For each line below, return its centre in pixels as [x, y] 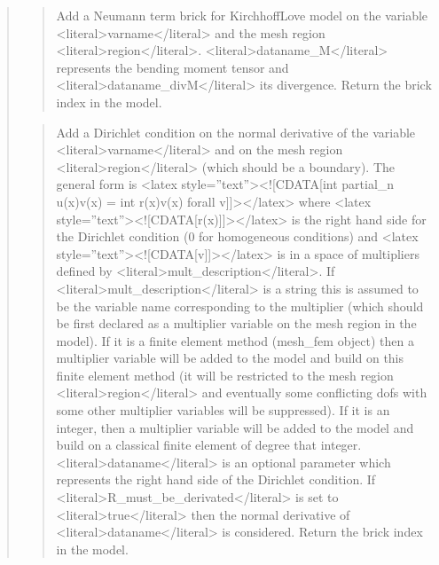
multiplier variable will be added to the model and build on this [230, 358]
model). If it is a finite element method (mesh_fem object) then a [235, 340]
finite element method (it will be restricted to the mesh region [225, 375]
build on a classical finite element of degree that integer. [209, 445]
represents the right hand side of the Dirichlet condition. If [216, 479]
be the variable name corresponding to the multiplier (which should [240, 306]
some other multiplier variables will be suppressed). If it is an [223, 410]
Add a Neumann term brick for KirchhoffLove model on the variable [242, 15]
